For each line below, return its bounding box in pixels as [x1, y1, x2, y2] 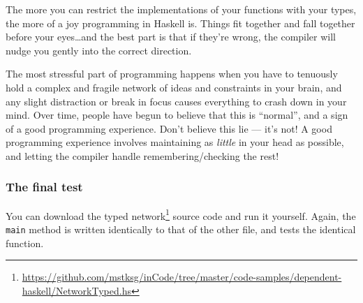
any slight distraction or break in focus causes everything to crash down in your [6, 94, 347, 108]
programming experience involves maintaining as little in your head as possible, [6, 135, 344, 149]
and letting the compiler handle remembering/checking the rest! [6, 148, 279, 163]
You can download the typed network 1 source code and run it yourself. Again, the [6, 206, 356, 223]
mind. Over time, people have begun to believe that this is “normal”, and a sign [6, 108, 348, 122]
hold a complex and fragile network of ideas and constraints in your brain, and [6, 80, 342, 94]
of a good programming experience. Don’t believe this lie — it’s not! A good [6, 121, 332, 135]
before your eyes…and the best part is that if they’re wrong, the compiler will [6, 29, 336, 44]
